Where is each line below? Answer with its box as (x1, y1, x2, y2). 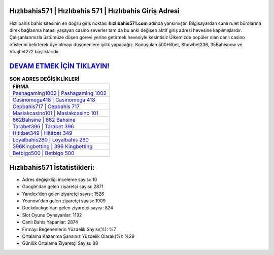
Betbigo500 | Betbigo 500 (12, 150, 75, 157)
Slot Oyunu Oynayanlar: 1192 (22, 212, 82, 218)
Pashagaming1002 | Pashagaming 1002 (12, 90, 107, 97)
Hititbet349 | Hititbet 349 (12, 130, 73, 137)
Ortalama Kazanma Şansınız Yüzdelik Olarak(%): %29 (22, 233, 134, 239)
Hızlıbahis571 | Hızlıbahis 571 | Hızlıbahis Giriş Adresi (9, 7, 180, 15)
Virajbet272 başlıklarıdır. (9, 49, 60, 55)
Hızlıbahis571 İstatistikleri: (9, 163, 95, 172)
